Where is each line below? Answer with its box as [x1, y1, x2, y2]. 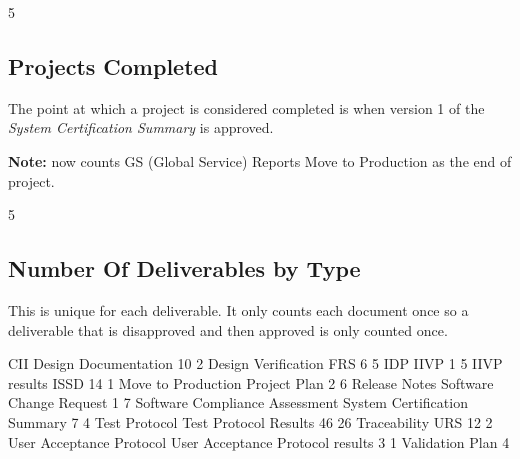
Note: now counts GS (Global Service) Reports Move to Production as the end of [8, 150, 512, 171]
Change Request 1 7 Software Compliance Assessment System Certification [8, 392, 468, 413]
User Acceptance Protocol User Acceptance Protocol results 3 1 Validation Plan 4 [8, 431, 510, 452]
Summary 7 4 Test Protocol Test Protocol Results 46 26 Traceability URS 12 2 [8, 411, 493, 432]
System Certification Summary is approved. [8, 117, 274, 138]
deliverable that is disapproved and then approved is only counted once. [8, 319, 448, 340]
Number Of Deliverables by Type [8, 253, 361, 284]
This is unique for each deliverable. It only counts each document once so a [8, 299, 469, 320]
